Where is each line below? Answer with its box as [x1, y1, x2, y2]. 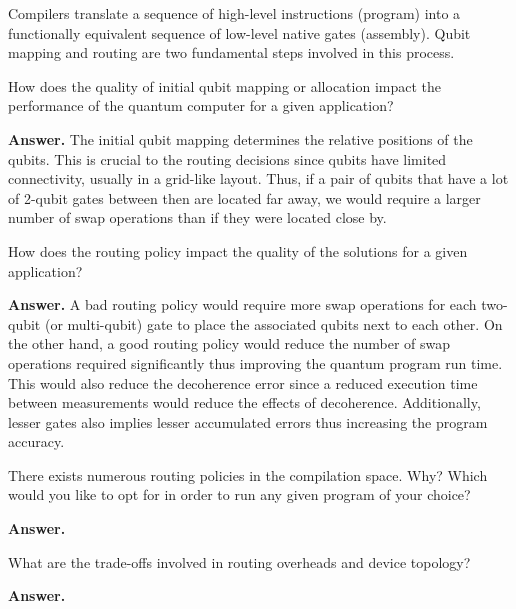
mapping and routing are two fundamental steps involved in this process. [8, 42, 455, 63]
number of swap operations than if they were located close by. [8, 207, 387, 228]
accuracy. [8, 431, 65, 452]
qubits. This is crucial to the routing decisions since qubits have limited [8, 148, 447, 169]
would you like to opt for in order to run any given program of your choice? [8, 484, 471, 505]
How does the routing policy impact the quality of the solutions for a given [8, 240, 468, 261]
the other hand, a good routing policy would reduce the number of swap [8, 333, 451, 354]
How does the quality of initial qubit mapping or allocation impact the [8, 75, 441, 96]
